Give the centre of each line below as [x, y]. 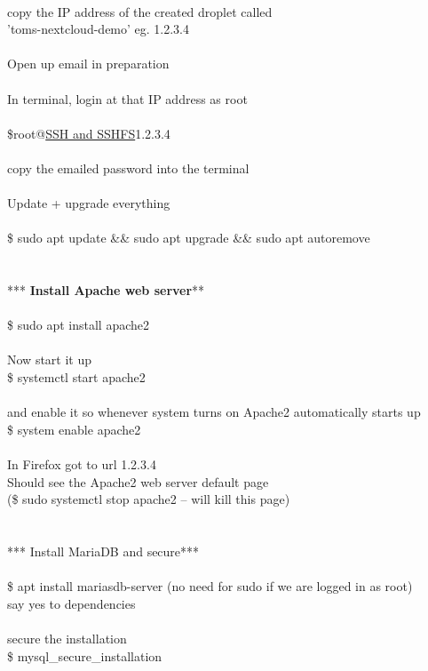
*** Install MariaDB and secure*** [103, 551]
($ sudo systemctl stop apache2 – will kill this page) [149, 499]
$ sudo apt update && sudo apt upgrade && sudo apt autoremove [189, 238]
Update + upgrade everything [89, 203]
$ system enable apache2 [74, 429]
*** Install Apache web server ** [106, 290]
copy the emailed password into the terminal [128, 168]
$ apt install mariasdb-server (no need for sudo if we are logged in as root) [210, 586]
